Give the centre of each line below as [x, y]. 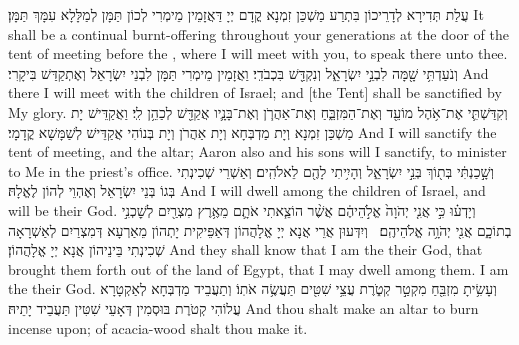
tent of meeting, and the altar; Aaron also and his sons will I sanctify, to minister [257, 151]
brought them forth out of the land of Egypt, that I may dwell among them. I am [258, 268]
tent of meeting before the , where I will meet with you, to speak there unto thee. [258, 53]
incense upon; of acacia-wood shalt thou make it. [158, 327]
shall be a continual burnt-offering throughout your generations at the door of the [258, 33]
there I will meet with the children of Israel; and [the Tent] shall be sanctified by [255, 92]
